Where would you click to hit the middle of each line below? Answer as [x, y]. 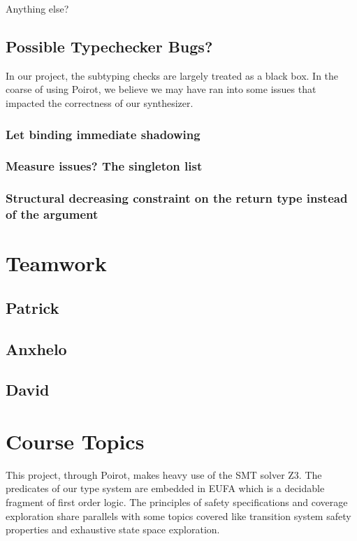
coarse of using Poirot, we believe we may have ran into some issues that [161, 89]
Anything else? [37, 8]
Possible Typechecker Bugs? [109, 46]
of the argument [52, 214]
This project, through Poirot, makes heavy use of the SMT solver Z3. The [164, 474]
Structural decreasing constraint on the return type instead [177, 198]
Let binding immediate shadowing [103, 134]
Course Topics [75, 441]
